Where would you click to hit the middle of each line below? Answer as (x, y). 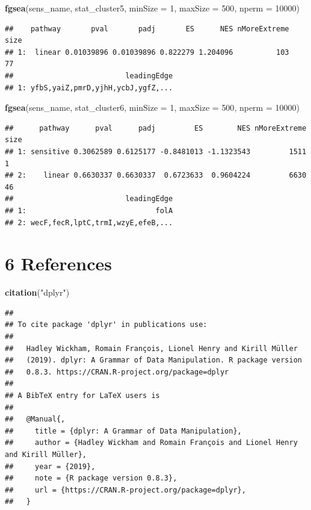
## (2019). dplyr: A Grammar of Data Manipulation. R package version (153, 360)
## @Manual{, (35, 419)
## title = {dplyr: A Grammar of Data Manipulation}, (123, 431)
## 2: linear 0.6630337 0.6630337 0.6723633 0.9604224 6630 (156, 176)
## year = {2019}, (50, 466)
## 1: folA (89, 210)
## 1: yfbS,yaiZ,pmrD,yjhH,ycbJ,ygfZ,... (89, 88)
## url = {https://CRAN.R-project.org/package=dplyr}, (125, 490)
